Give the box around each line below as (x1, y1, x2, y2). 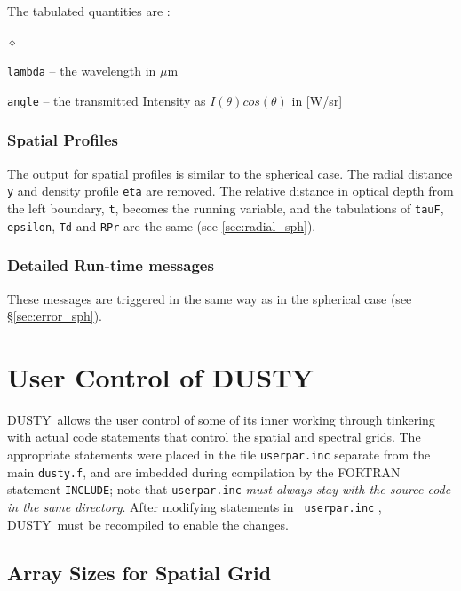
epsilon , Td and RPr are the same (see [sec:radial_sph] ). (7, 216, 316, 235)
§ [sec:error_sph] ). (7, 307, 103, 325)
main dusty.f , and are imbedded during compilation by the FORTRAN (7, 462, 401, 481)
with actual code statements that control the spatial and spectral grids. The (7, 427, 421, 446)
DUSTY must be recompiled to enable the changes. (7, 515, 289, 533)
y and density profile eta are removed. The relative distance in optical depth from (7, 181, 454, 200)
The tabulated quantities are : (7, 2, 171, 20)
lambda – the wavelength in (7, 61, 156, 80)
